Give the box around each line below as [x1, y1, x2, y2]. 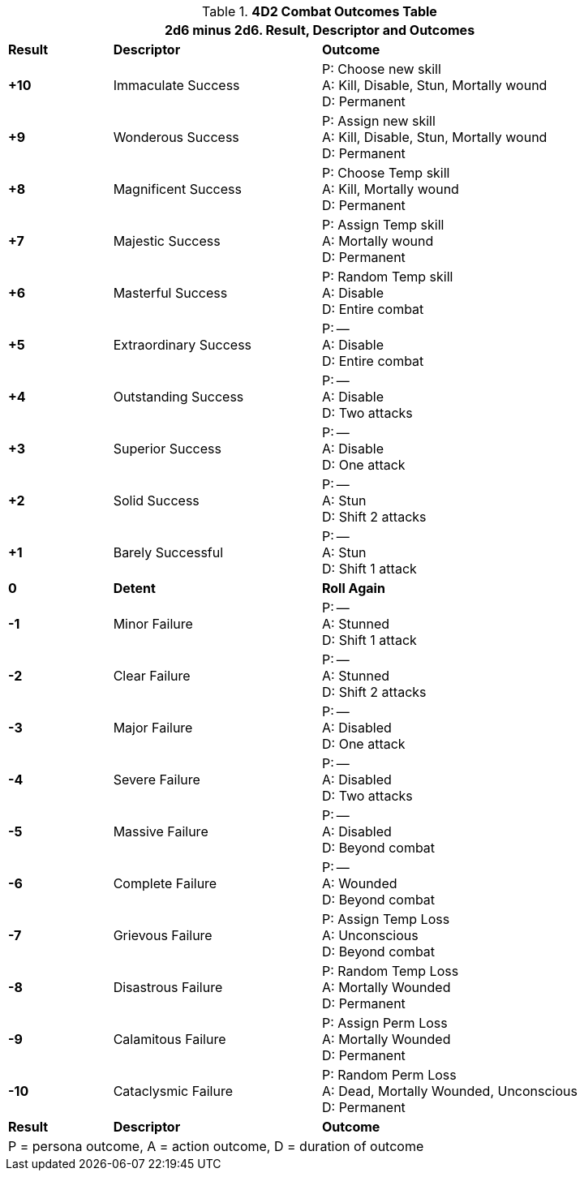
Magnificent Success [113, 181, 242, 197]
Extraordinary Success [113, 337, 252, 353]
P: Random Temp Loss [321, 963, 459, 979]
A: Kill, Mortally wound [321, 181, 459, 197]
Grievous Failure [113, 927, 213, 943]
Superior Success [113, 440, 221, 457]
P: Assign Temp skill [321, 217, 444, 233]
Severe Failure [113, 771, 200, 788]
